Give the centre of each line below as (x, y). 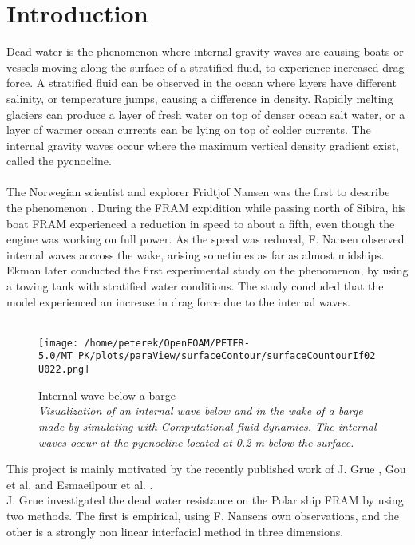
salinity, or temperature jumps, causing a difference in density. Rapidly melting (200, 98)
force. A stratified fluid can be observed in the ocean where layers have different (202, 83)
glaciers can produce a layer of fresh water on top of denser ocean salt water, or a (206, 114)
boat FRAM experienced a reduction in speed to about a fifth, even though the (201, 223)
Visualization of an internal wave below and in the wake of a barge (201, 411)
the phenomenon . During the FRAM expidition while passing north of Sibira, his (206, 208)
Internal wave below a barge (107, 395)
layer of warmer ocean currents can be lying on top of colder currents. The (189, 130)
